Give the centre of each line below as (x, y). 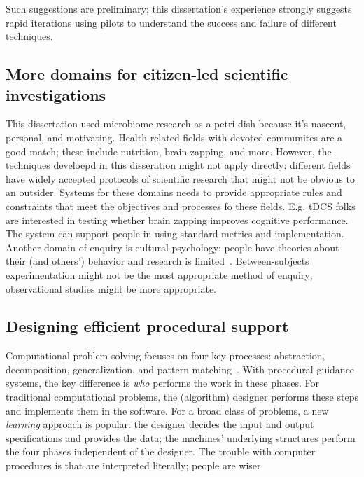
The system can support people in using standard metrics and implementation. (175, 234)
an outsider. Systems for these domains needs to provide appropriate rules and (174, 192)
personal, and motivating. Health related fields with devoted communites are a (174, 137)
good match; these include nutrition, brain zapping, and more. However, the (169, 151)
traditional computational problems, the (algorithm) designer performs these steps (182, 397)
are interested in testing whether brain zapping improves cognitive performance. (177, 220)
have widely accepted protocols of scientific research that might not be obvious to (180, 178)
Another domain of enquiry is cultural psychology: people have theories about (173, 247)
